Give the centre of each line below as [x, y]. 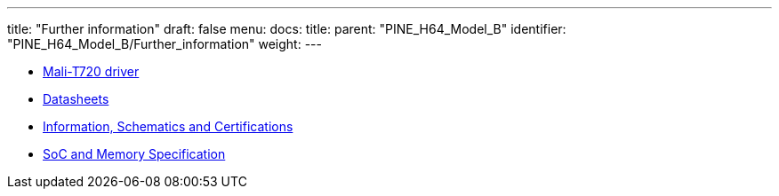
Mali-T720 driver [91, 71]
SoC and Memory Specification [134, 154]
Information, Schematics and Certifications [168, 126]
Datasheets [76, 99]
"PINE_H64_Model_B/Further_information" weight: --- [165, 44]
